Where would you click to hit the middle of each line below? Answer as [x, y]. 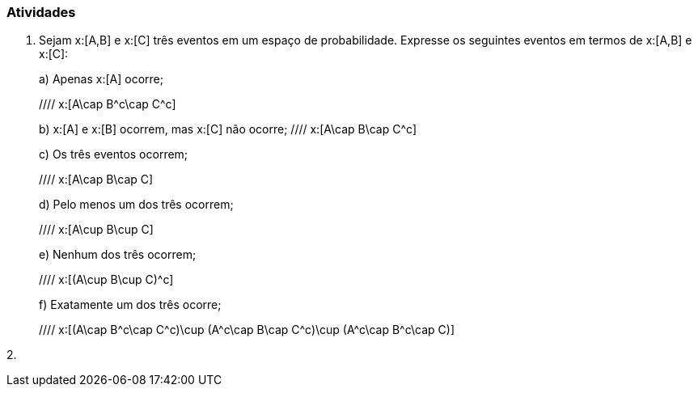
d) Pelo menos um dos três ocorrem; [136, 205]
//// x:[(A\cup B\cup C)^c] [106, 280]
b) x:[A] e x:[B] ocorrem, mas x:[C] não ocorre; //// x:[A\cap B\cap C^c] [228, 129]
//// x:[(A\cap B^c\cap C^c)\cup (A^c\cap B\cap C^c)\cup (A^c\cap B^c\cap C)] [247, 330]
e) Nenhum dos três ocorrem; [118, 255]
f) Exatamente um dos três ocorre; [130, 305]
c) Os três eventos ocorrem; [114, 154]
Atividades [41, 12]
